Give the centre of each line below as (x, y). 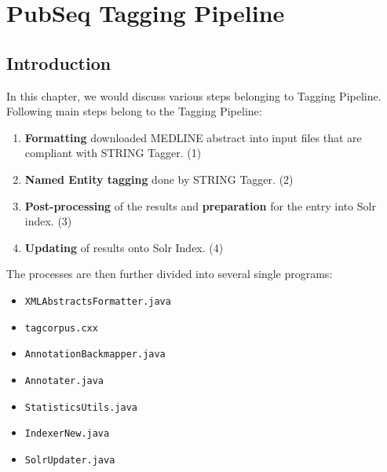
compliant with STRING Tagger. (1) (113, 153)
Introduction (59, 62)
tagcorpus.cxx (61, 328)
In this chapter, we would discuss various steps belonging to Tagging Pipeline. (194, 95)
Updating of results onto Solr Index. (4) (124, 247)
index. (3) (48, 221)
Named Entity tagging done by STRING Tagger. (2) (159, 179)
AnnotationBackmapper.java (95, 355)
